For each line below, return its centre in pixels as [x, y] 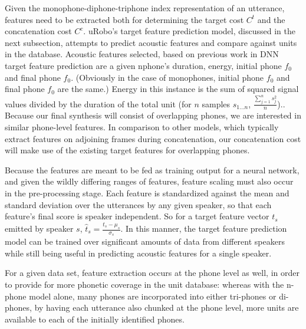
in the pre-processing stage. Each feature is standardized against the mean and [147, 193]
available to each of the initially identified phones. [95, 319]
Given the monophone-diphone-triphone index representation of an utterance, [145, 8]
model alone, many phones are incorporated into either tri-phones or [153, 296]
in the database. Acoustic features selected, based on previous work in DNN [142, 54]
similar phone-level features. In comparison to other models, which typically [142, 127]
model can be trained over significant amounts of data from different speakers [145, 241]
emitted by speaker [39, 228]
